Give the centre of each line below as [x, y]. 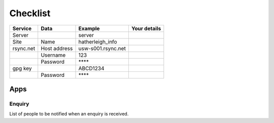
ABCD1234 [91, 68]
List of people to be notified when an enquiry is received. [69, 114]
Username [53, 55]
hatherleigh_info [98, 42]
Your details [146, 28]
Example [89, 28]
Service [22, 28]
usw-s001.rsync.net [102, 48]
